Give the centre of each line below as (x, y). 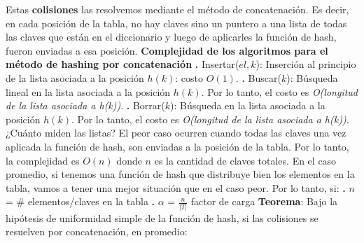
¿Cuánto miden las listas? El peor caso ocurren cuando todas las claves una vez (176, 133)
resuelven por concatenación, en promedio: (97, 231)
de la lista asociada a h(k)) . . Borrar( (85, 105)
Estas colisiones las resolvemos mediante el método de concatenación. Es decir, (177, 9)
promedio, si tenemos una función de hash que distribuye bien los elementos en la (180, 174)
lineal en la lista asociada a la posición (88, 91)
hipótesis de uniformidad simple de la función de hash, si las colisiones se (162, 217)
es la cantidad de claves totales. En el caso (245, 160)
